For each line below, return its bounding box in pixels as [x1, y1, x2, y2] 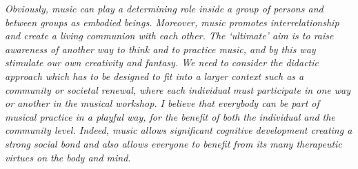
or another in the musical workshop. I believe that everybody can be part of [5, 96, 319, 110]
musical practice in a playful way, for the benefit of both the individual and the [5, 109, 335, 123]
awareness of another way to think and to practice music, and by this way [5, 41, 316, 56]
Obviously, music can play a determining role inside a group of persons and [5, 1, 324, 15]
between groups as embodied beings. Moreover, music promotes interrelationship [5, 14, 339, 29]
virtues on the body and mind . [5, 150, 131, 164]
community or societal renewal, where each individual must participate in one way [5, 82, 350, 97]
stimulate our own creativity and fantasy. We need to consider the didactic [5, 55, 319, 70]
